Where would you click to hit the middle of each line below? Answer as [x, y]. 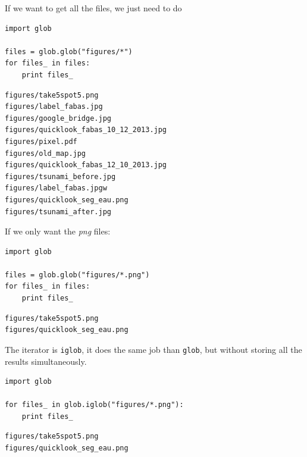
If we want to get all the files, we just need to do [93, 8]
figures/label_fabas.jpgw [56, 188]
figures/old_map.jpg [46, 153]
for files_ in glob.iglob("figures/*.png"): [94, 405]
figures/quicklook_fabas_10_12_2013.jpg [86, 130]
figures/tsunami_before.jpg [60, 176]
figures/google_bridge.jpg [58, 118]
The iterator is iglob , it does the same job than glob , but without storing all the [153, 349]
